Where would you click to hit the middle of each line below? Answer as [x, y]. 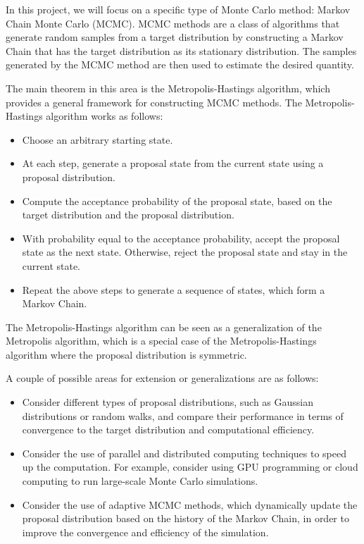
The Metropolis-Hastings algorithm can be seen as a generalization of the [164, 327]
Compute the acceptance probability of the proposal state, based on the [177, 200]
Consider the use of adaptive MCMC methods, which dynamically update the [190, 504]
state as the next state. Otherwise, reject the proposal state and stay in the [185, 252]
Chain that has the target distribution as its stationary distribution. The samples [181, 50]
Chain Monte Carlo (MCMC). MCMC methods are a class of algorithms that [173, 23]
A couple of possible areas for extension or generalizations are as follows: [162, 378]
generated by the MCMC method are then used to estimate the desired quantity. [180, 64]
